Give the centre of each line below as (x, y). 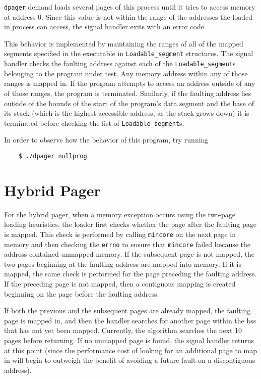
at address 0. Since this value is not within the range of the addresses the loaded (128, 16)
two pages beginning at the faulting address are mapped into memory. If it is (123, 264)
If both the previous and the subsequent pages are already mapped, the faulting (127, 311)
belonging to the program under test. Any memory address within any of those (126, 73)
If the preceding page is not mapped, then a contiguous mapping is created (120, 284)
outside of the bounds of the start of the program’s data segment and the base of (129, 103)
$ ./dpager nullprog (53, 156)
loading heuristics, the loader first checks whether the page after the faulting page (130, 224)
